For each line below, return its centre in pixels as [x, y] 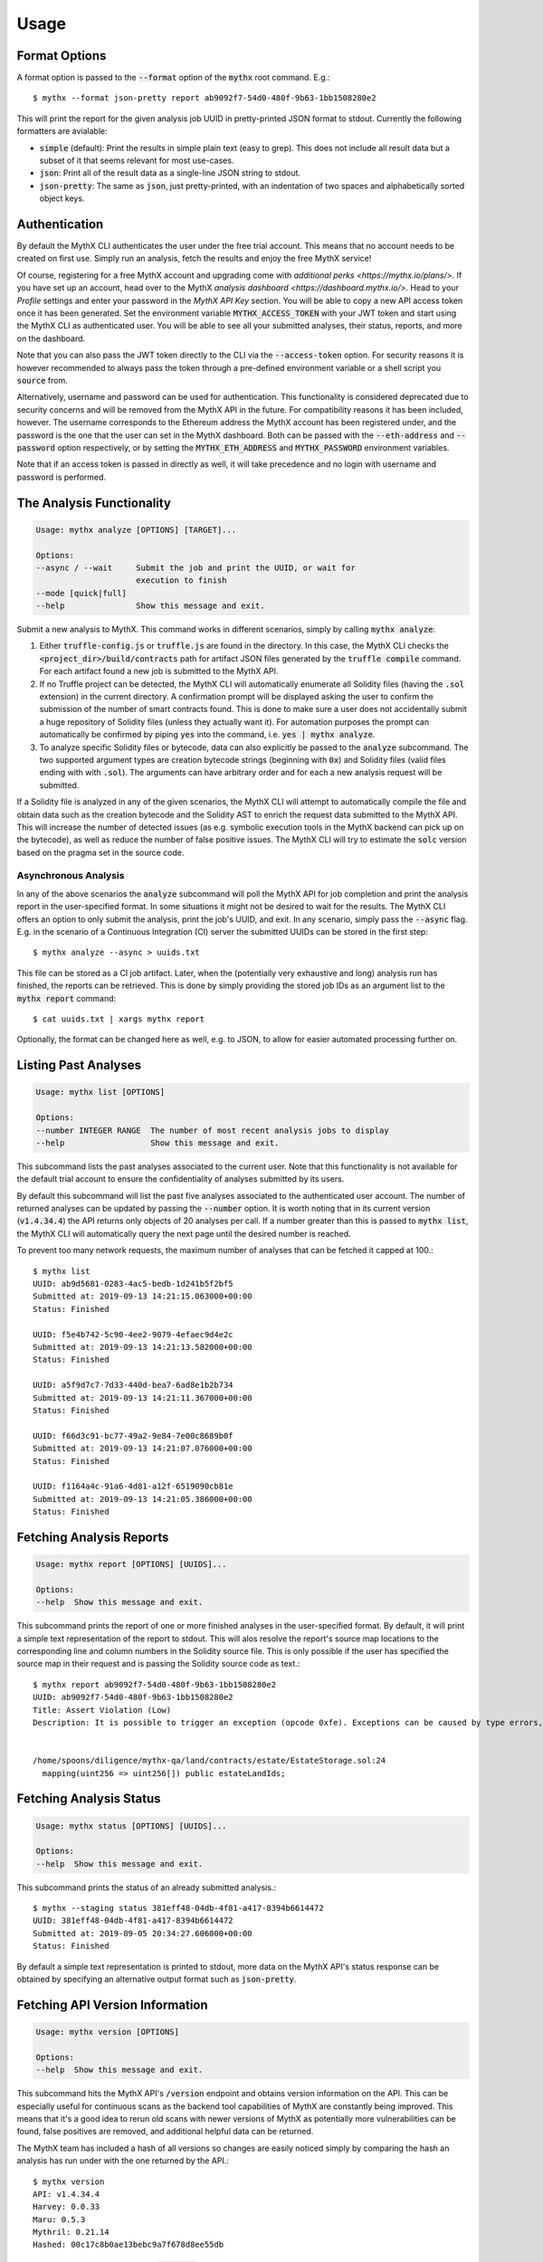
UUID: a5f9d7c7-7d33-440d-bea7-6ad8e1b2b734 [133, 1385]
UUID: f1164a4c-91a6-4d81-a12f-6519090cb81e [133, 1487]
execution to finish [181, 580]
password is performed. [62, 477]
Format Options [62, 56]
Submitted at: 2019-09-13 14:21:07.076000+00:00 [143, 1449]
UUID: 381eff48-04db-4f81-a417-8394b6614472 [133, 1921]
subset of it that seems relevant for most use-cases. [137, 161]
